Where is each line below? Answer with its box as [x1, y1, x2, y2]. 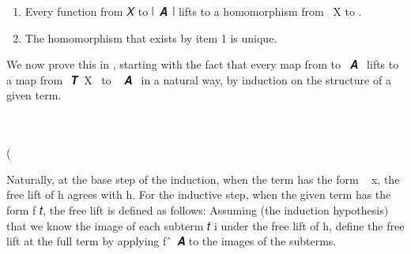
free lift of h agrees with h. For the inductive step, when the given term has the [6, 186, 391, 203]
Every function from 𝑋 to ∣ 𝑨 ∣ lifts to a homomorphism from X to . [25, 3, 362, 19]
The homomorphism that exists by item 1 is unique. [25, 29, 277, 46]
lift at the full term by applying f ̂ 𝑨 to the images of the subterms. [6, 233, 337, 249]
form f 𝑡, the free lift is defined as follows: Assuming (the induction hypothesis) [6, 201, 389, 218]
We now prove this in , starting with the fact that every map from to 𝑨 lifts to [6, 56, 399, 73]
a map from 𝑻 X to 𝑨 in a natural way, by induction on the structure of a [6, 71, 391, 88]
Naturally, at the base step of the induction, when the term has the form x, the [6, 170, 400, 187]
